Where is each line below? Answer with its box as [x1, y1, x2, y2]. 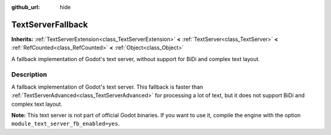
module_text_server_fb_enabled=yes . [11, 120, 120, 128]
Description [11, 70, 47, 79]
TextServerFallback [11, 19, 88, 30]
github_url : [11, 4, 40, 10]
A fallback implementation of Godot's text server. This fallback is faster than [11, 83, 204, 90]
